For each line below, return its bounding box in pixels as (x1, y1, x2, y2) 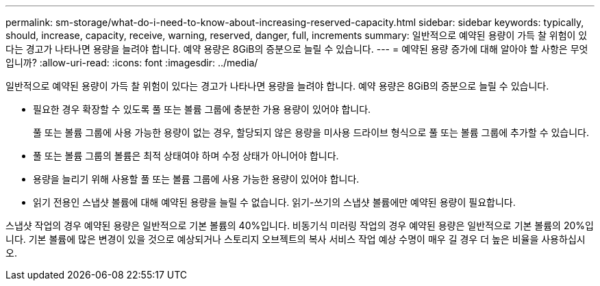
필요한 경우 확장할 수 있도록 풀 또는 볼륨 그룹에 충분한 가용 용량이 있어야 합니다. (33, 103, 371, 115)
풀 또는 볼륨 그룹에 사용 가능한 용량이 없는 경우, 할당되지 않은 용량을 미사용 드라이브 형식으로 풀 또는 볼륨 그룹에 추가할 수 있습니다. (33, 127, 590, 138)
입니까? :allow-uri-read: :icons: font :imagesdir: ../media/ (5, 57, 258, 68)
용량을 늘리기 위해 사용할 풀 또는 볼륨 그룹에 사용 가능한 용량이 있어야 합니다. (33, 173, 360, 185)
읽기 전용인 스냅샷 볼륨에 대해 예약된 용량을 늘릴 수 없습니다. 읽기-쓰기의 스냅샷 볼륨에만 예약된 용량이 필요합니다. (33, 196, 516, 208)
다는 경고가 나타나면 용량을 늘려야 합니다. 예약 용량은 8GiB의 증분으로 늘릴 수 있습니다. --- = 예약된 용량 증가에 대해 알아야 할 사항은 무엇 (5, 43, 588, 55)
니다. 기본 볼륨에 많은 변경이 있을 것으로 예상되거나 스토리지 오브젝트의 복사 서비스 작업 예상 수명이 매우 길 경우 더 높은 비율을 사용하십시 (5, 233, 586, 245)
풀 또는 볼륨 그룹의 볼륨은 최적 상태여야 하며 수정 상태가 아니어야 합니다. (33, 150, 339, 161)
